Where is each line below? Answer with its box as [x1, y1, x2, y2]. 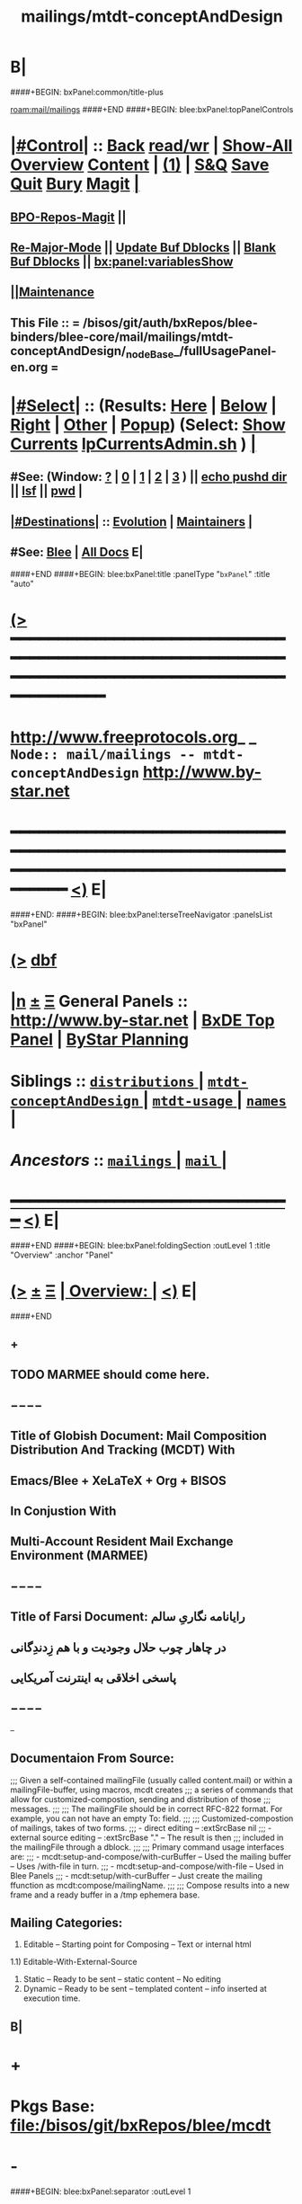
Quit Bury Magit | [10, 173, 140, 194]
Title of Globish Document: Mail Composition [10, 1428, 268, 1444]
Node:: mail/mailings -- [10, 746, 196, 763]
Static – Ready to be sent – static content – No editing [22, 1974, 221, 1985]
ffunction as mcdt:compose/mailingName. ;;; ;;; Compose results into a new [10, 1880, 290, 1890]
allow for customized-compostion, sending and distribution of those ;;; [10, 1793, 271, 1804]
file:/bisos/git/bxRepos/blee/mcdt [10, 2115, 271, 2136]
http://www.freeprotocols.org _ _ [10, 727, 257, 748]
